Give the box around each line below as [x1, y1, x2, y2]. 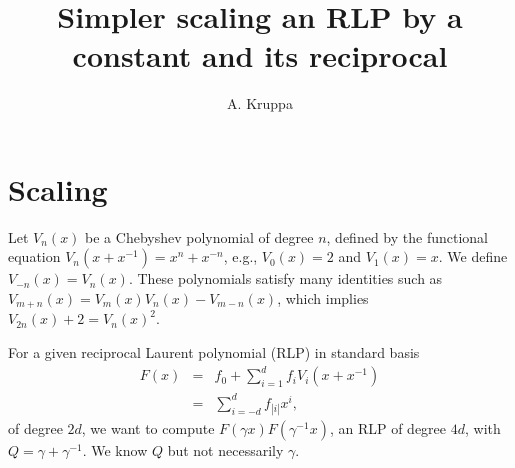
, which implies [277, 288, 369, 309]
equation [8, 246, 61, 267]
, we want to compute [81, 417, 215, 438]
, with [464, 417, 501, 438]
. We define [438, 246, 508, 267]
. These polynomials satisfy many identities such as [128, 268, 443, 289]
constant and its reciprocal [72, 35, 448, 76]
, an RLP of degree [329, 417, 447, 438]
